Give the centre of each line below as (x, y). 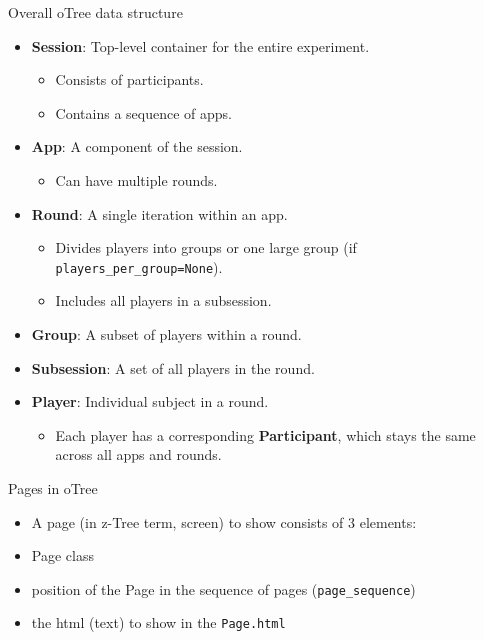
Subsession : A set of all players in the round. (173, 367)
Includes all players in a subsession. (163, 300)
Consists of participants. (129, 79)
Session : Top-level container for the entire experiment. (200, 45)
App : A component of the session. (137, 146)
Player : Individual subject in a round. (150, 401)
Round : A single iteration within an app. (159, 213)
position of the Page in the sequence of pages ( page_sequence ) (223, 588)
